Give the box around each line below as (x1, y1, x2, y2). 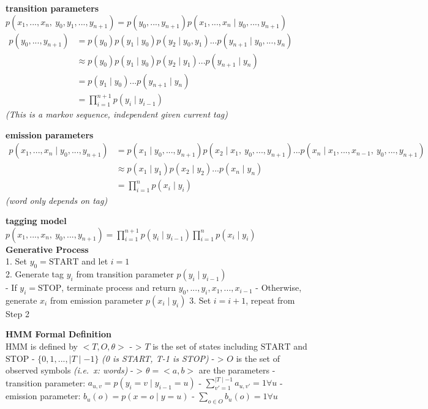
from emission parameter (50, 293, 143, 306)
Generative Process (6, 242, 89, 255)
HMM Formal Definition (6, 328, 111, 340)
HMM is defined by (6, 340, 78, 353)
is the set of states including (152, 340, 258, 353)
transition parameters (6, 2, 99, 14)
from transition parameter (76, 268, 174, 280)
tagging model (6, 214, 67, 227)
